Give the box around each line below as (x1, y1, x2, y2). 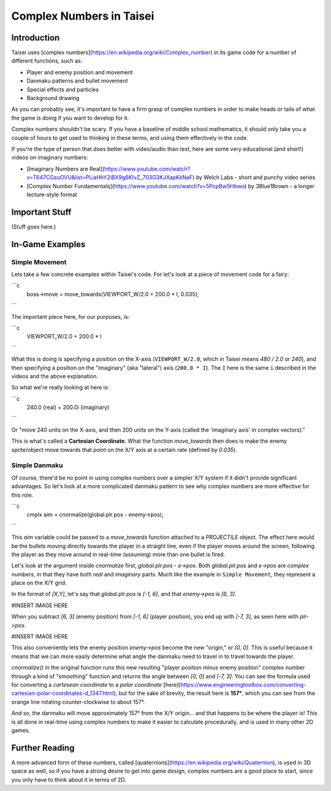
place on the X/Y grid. (11, 579, 67, 587)
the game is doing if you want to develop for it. (11, 114, 129, 121)
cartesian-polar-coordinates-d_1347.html (11, 690, 114, 697)
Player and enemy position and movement (26, 68, 133, 76)
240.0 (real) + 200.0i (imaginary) (26, 403, 110, 411)
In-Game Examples (11, 239, 86, 250)
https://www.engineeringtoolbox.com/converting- (180, 681, 306, 688)
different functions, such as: (11, 57, 83, 64)
